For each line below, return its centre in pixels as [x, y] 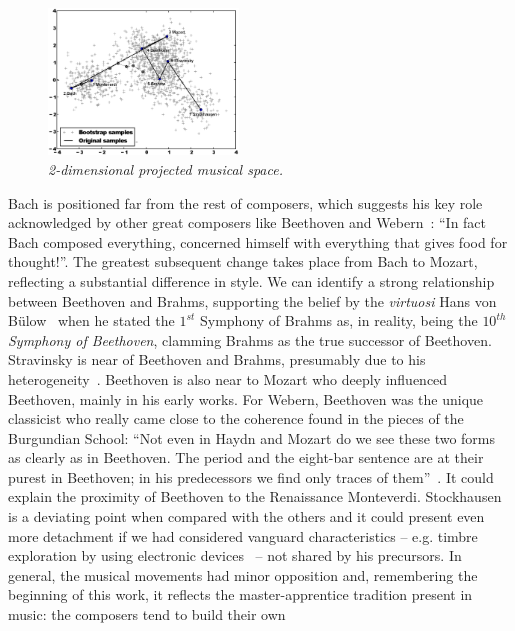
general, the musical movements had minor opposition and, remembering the [243, 574]
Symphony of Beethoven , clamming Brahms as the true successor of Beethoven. [250, 339]
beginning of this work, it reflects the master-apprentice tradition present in [240, 594]
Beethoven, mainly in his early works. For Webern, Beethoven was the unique [246, 398]
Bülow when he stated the [91, 320]
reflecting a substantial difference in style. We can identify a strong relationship [251, 280]
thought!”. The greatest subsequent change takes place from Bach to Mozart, [243, 261]
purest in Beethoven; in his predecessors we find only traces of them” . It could [251, 476]
